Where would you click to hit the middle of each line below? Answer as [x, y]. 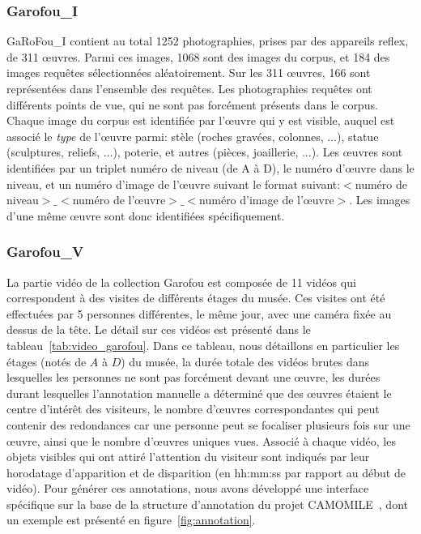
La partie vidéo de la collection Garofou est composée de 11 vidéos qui [181, 282]
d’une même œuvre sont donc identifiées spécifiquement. [146, 215]
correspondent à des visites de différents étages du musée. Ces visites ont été [196, 298]
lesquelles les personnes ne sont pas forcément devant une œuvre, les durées [193, 377]
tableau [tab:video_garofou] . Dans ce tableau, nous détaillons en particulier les [203, 345]
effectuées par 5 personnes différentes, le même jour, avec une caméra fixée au [199, 313]
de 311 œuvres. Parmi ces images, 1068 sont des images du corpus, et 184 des [198, 56]
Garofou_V [45, 252]
